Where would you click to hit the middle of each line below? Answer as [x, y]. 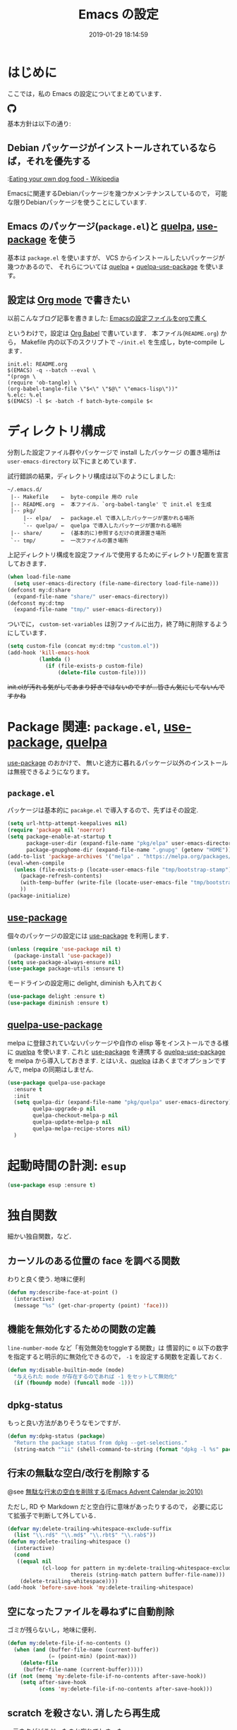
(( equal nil [34, 1561]
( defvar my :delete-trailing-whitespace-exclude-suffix [90, 1529]
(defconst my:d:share [39, 590]
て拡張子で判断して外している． [54, 1515]
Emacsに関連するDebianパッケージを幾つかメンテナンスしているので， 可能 [117, 193]
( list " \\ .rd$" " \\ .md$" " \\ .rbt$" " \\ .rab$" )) [85, 1535]
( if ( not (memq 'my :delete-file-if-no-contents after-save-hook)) [107, 1676]
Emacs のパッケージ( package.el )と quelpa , [101, 226]
